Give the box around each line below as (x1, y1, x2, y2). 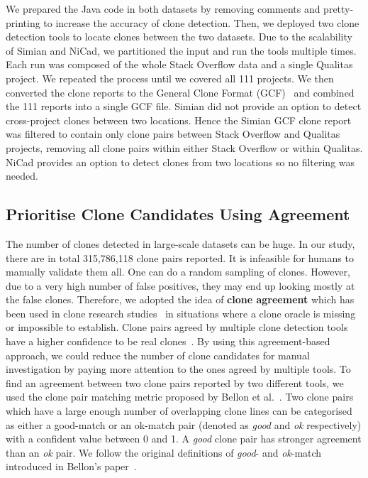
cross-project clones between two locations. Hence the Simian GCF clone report (6, 112, 352, 127)
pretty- (323, 1, 354, 16)
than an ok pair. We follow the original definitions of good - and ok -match (6, 445, 322, 460)
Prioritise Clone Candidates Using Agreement (6, 203, 350, 225)
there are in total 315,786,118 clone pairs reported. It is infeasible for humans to (6, 250, 354, 265)
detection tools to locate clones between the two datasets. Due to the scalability (6, 29, 352, 44)
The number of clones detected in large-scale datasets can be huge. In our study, (6, 236, 355, 251)
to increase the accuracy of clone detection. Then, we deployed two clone (43, 15, 359, 30)
